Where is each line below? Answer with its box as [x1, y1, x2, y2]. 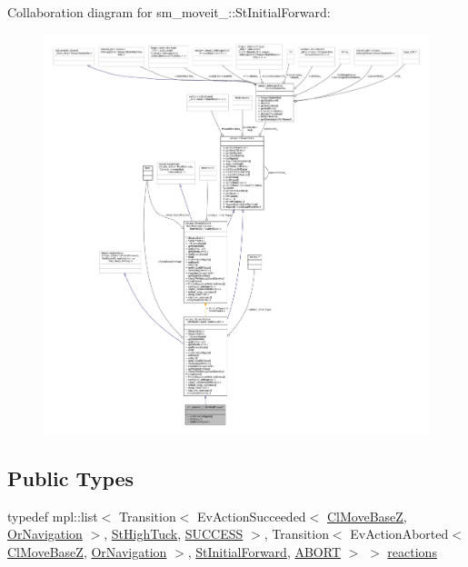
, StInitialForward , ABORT [187, 542, 342, 561]
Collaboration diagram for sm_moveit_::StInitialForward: [7, 3, 331, 21]
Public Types [7, 463, 134, 492]
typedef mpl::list [7, 506, 98, 525]
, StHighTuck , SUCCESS [104, 524, 244, 543]
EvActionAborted [350, 524, 449, 543]
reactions [387, 542, 437, 561]
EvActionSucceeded [197, 506, 306, 525]
